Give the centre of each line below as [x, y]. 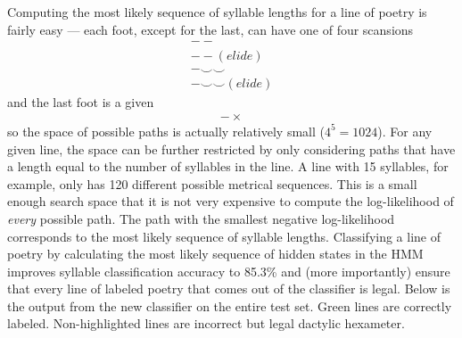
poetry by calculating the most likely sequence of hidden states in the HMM [215, 254]
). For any [405, 131]
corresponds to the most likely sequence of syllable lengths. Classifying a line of [224, 236]
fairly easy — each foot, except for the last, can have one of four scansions [210, 29]
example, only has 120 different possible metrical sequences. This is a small [212, 183]
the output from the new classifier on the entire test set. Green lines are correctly [230, 305]
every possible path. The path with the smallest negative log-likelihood [201, 218]
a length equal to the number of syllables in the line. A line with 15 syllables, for [228, 166]
